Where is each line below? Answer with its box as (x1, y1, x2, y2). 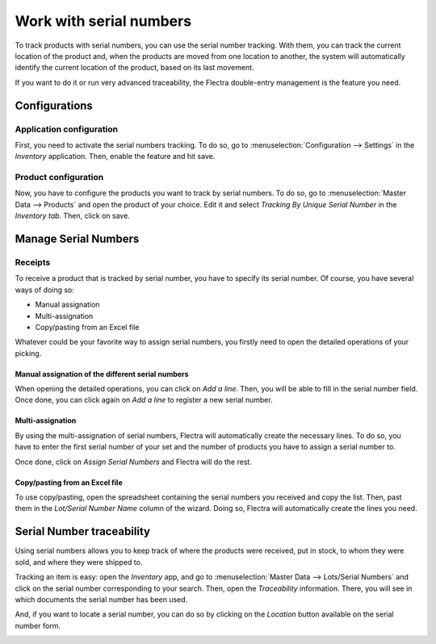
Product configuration (15, 172, 104, 183)
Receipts (15, 257, 51, 268)
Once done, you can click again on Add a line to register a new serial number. (15, 395, 274, 405)
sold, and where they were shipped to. (15, 557, 143, 567)
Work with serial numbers (15, 12, 192, 30)
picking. (15, 348, 42, 358)
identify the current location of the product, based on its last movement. (15, 63, 254, 73)
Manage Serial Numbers (15, 232, 140, 245)
